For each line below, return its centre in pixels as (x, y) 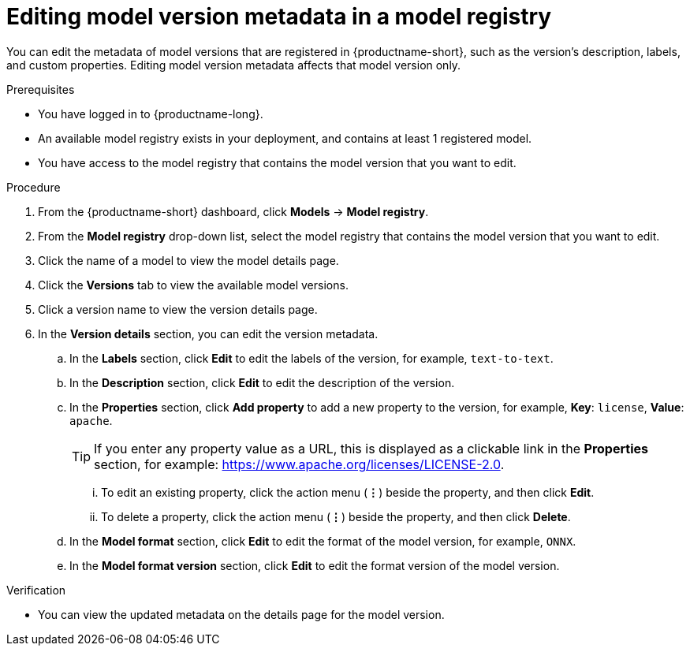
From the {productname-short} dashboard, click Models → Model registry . (233, 211)
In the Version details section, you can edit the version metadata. (208, 333)
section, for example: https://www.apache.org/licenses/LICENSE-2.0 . (299, 464)
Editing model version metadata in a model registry (279, 17)
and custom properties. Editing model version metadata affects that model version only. (234, 65)
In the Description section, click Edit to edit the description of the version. (262, 382)
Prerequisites (41, 89)
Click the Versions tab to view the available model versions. (193, 285)
